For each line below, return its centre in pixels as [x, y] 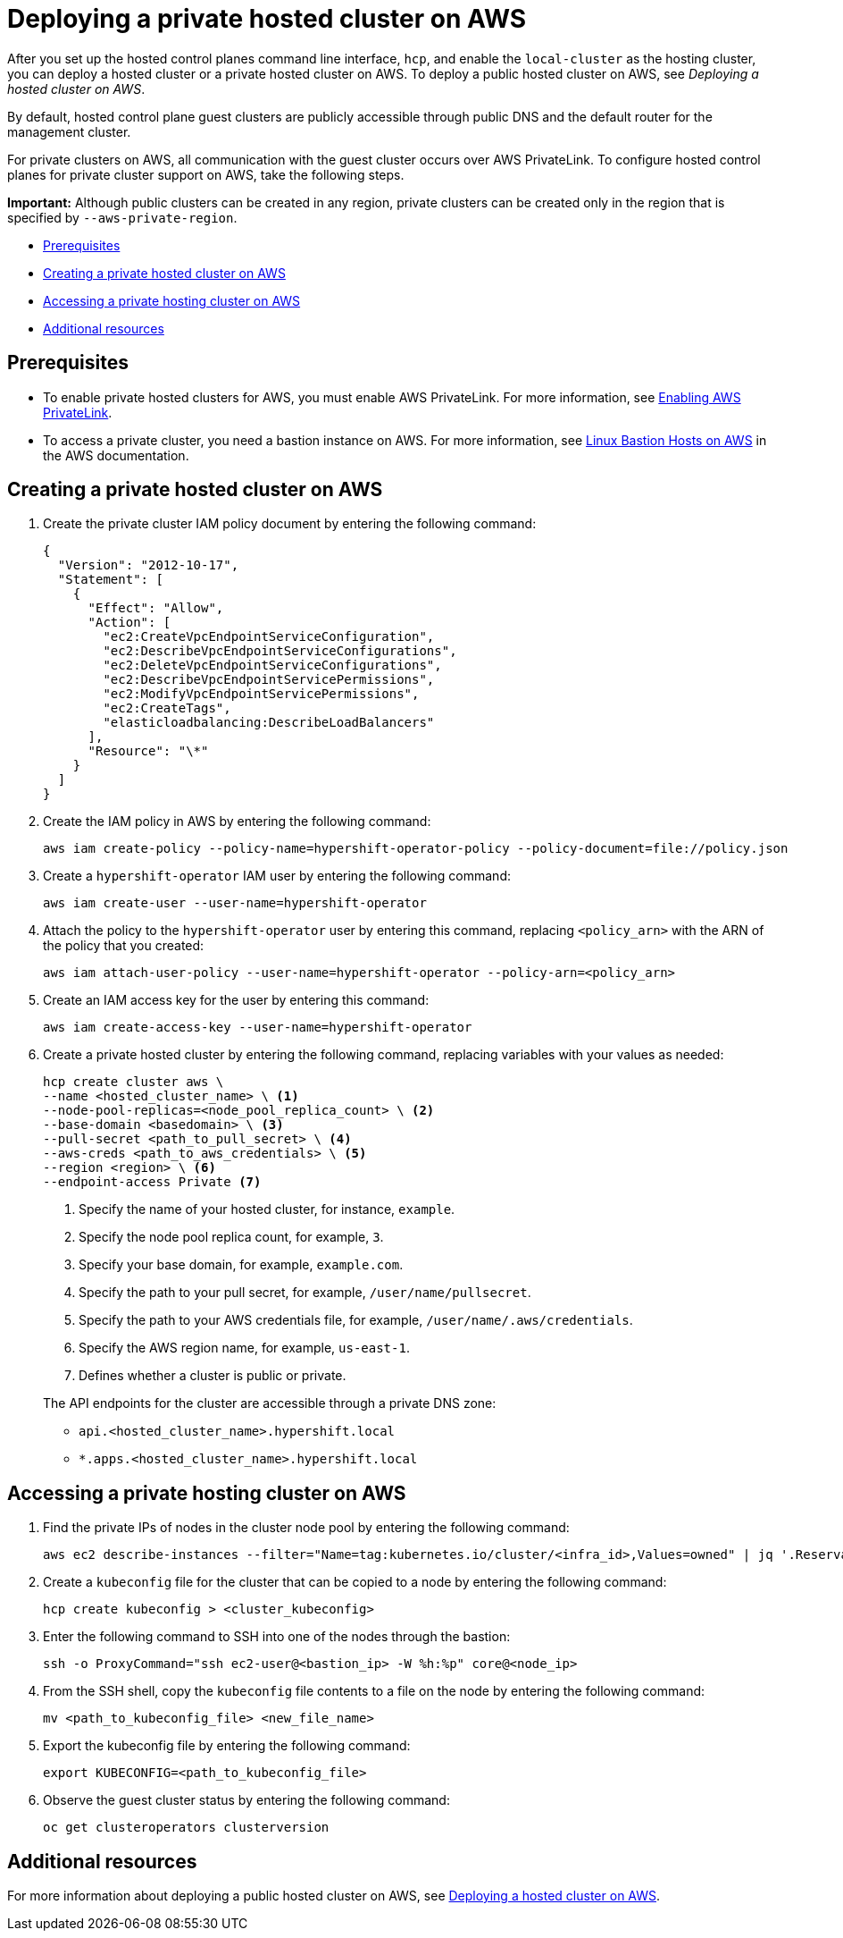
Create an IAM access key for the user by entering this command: [236, 1000]
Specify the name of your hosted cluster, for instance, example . [267, 1209]
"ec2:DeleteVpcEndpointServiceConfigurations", [272, 666]
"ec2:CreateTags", [167, 708]
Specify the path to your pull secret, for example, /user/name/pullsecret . [305, 1293]
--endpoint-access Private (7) [152, 1182]
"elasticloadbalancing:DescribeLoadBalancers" [269, 723]
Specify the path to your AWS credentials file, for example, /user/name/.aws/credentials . [356, 1320]
